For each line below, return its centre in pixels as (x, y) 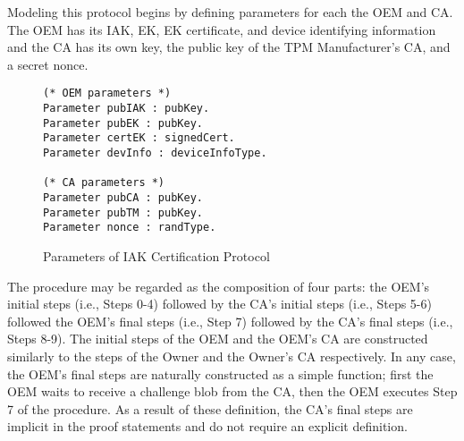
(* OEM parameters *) (107, 93)
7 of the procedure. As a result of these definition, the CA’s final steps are (210, 408)
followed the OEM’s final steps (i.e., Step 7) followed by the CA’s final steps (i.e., (230, 321)
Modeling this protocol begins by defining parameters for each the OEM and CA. (230, 12)
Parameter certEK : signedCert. (139, 138)
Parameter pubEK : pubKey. (123, 123)
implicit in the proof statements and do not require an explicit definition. (207, 426)
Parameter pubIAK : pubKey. (127, 109)
